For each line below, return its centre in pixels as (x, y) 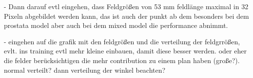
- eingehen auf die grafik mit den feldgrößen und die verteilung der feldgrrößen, (122, 41)
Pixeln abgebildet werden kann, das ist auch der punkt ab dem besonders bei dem (126, 16)
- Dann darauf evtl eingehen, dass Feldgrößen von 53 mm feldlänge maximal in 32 (126, 6)
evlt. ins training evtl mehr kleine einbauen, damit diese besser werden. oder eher (125, 51)
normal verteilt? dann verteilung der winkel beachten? (85, 70)
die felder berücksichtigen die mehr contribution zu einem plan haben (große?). (122, 60)
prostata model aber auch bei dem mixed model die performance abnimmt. (116, 25)
